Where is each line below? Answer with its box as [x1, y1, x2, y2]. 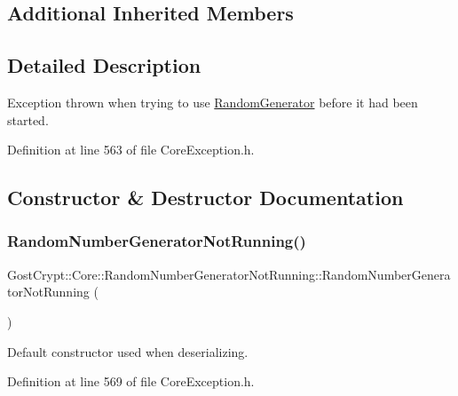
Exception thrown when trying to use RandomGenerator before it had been [7, 92, 418, 111]
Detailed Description [7, 51, 201, 79]
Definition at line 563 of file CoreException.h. [7, 140, 255, 159]
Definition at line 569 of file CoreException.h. [7, 372, 255, 391]
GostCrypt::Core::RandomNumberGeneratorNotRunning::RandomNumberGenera [7, 265, 451, 283]
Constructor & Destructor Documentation [7, 184, 404, 211]
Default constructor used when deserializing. [7, 342, 249, 360]
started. [7, 110, 49, 129]
